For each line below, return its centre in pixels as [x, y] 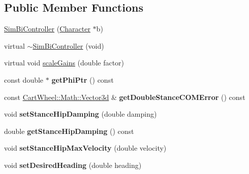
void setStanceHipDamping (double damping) [81, 114]
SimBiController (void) [68, 45]
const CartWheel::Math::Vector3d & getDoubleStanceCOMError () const [125, 97]
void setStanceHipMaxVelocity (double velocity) [85, 148]
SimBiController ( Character [47, 29]
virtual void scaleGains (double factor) [64, 63]
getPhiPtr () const [83, 79]
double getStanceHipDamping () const [69, 131]
